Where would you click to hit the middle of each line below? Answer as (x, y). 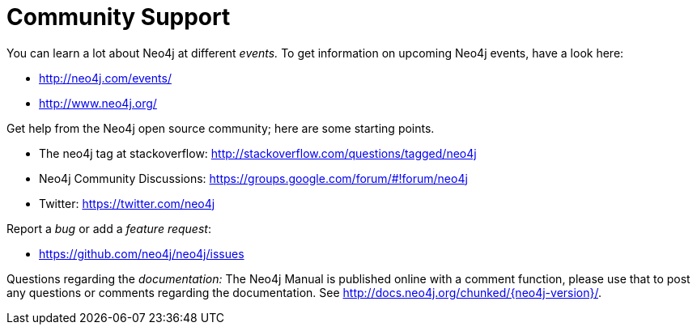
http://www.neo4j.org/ (98, 103)
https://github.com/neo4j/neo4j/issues (142, 253)
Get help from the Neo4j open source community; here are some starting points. (221, 128)
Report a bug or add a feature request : (109, 228)
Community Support (119, 17)
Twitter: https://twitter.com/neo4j (127, 203)
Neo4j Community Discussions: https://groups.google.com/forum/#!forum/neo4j (253, 178)
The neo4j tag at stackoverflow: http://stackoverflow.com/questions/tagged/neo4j (258, 153)
